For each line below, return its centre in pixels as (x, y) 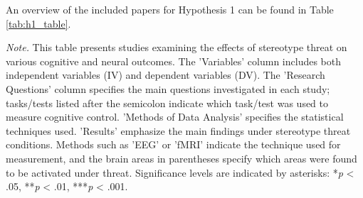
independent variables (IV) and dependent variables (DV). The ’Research (165, 75)
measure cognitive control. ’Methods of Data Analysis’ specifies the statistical (175, 117)
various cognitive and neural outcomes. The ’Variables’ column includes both (174, 61)
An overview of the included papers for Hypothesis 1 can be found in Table (170, 9)
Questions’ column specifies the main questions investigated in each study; (168, 88)
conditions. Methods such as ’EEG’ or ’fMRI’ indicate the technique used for (173, 144)
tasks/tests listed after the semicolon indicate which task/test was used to (167, 103)
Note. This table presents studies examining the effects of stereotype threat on (177, 47)
